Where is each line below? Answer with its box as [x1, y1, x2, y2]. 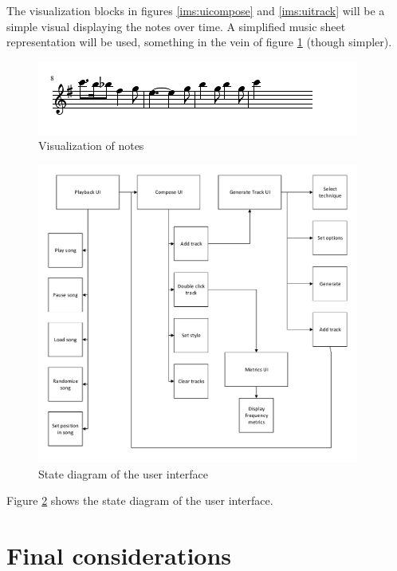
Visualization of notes [38, 137, 144, 154]
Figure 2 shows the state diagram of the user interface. [6, 492, 273, 509]
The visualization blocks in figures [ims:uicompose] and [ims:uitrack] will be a [6, 2, 385, 18]
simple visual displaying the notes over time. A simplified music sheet [6, 18, 346, 34]
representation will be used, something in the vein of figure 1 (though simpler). [6, 33, 392, 50]
